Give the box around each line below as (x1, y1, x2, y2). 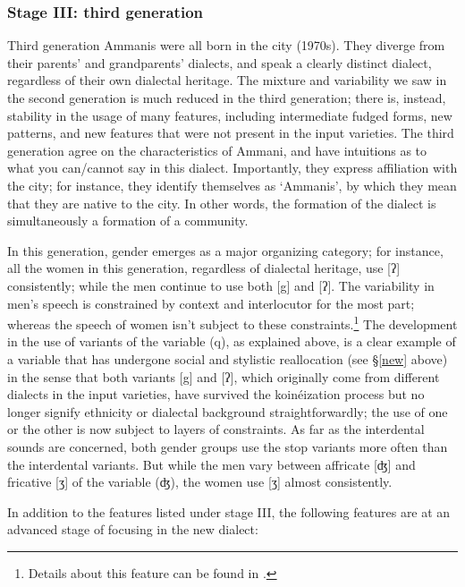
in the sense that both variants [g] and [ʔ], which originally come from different (7, 367, 440, 386)
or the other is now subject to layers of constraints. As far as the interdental (7, 420, 425, 438)
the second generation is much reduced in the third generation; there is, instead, (7, 89, 446, 106)
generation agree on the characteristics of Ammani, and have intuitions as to (7, 140, 427, 159)
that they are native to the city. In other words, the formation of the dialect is (7, 193, 436, 212)
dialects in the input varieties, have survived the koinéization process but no (7, 385, 425, 404)
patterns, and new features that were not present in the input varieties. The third (7, 123, 454, 142)
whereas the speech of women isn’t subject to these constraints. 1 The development (7, 312, 458, 333)
